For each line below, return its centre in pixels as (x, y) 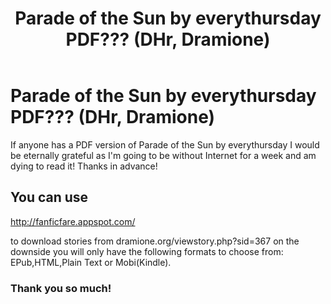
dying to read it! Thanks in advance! (84, 166)
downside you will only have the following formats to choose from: (147, 251)
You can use (49, 197)
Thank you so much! (61, 288)
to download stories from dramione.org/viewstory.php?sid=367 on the (155, 241)
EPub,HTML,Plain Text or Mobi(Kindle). (91, 262)
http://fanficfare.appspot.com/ (73, 221)
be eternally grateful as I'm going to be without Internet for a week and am (163, 155)
